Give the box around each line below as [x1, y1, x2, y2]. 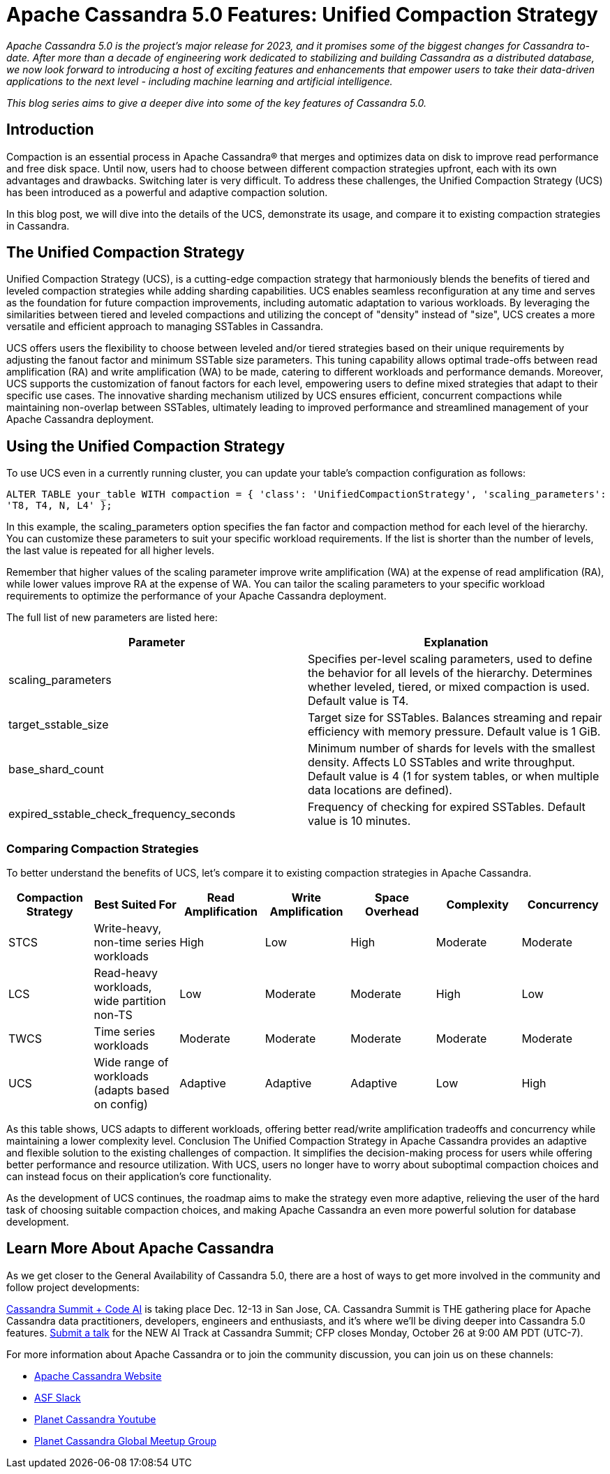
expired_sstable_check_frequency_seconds [8, 807, 236, 821]
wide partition [94, 994, 166, 1008]
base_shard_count [8, 762, 104, 777]
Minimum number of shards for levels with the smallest [308, 741, 595, 756]
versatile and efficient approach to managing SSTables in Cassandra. [6, 320, 324, 333]
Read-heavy [94, 966, 158, 981]
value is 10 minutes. [308, 814, 411, 828]
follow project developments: [6, 1281, 140, 1293]
